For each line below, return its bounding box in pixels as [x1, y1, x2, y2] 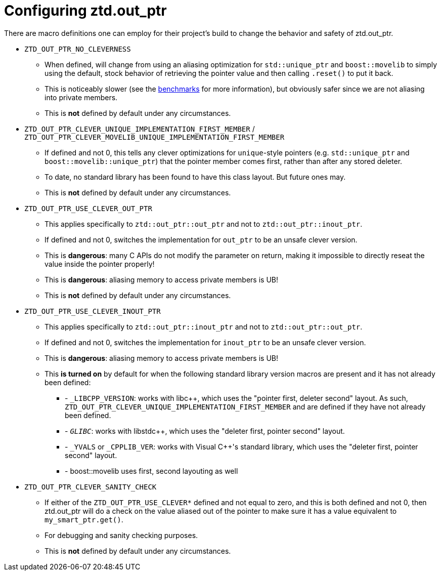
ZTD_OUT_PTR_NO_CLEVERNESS [24, 45, 131, 53]
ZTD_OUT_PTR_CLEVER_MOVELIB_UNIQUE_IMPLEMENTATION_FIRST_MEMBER [24, 133, 285, 141]
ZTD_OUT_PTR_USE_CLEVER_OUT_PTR [24, 204, 152, 213]
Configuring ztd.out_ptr [4, 2, 167, 19]
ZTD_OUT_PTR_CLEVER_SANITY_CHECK [24, 482, 157, 491]
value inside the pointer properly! [45, 259, 155, 268]
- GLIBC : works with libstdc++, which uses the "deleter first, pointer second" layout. [65, 426, 345, 435]
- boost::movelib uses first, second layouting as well [65, 466, 238, 475]
